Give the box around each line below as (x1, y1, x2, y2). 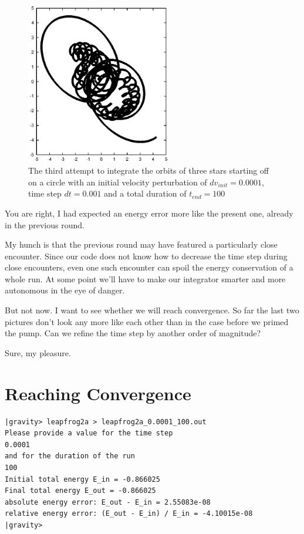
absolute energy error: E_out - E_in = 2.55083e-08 (5, 498, 211, 506)
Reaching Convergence (5, 381, 191, 405)
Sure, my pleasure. (5, 346, 71, 359)
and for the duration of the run (5, 452, 135, 461)
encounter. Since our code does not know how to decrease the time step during (5, 249, 288, 262)
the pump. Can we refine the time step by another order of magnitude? (5, 327, 261, 339)
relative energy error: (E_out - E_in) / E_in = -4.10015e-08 (5, 509, 253, 518)
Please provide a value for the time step (5, 429, 173, 438)
